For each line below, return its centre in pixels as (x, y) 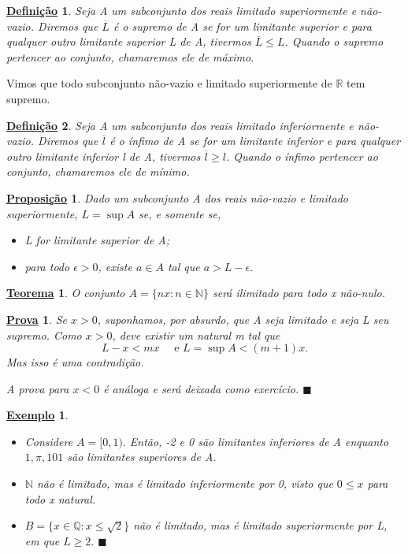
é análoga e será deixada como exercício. (201, 388)
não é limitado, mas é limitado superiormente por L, (260, 525)
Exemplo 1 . (37, 415)
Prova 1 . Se (37, 319)
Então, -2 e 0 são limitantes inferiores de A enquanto (259, 441)
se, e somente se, (180, 213)
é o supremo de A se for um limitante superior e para (242, 26)
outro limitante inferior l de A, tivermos (104, 156)
